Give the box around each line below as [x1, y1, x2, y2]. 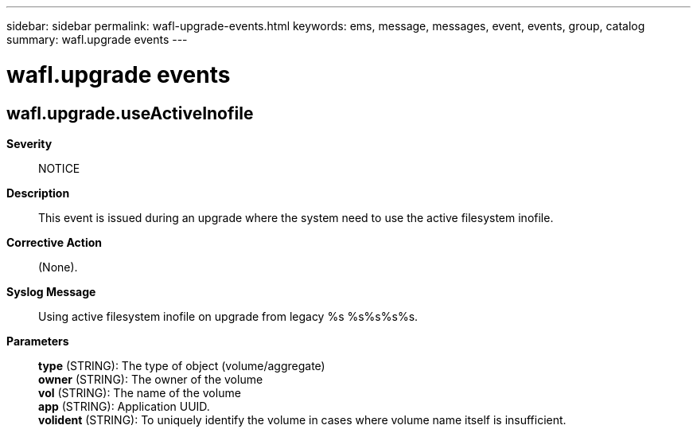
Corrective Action [6, 235, 102, 249]
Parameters [6, 334, 69, 348]
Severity [6, 136, 53, 150]
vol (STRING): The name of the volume [38, 385, 241, 400]
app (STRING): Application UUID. [38, 399, 210, 413]
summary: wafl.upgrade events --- [6, 33, 188, 46]
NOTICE [38, 161, 80, 175]
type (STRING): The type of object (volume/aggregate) [38, 358, 325, 373]
